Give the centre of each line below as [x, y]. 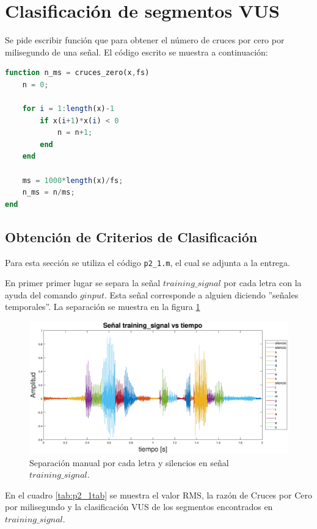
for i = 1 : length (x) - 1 [68, 109]
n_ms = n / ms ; [49, 193]
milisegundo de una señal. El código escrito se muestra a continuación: [137, 52]
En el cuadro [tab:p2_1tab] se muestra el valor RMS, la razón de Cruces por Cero [158, 495]
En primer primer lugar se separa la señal [83, 283]
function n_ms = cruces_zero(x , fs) [77, 73]
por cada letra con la [263, 283]
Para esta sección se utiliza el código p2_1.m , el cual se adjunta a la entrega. [148, 262]
